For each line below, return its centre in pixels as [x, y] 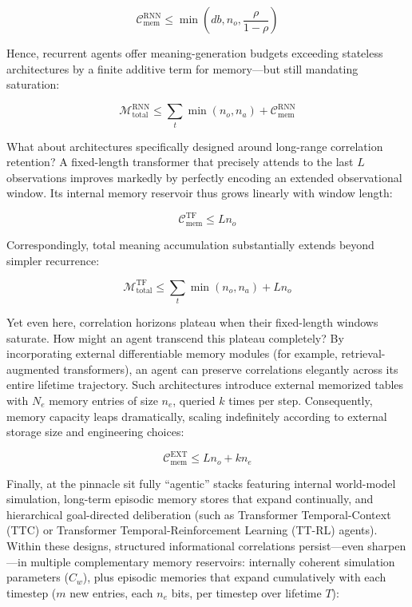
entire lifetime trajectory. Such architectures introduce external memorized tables [205, 385]
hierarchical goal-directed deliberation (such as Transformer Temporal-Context [199, 514]
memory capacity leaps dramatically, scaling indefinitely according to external [197, 416]
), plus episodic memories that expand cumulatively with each [234, 577]
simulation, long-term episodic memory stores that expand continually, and [190, 499]
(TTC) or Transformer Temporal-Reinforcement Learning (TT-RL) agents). [192, 530]
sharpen [387, 546]
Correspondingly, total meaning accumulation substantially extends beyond [190, 244]
